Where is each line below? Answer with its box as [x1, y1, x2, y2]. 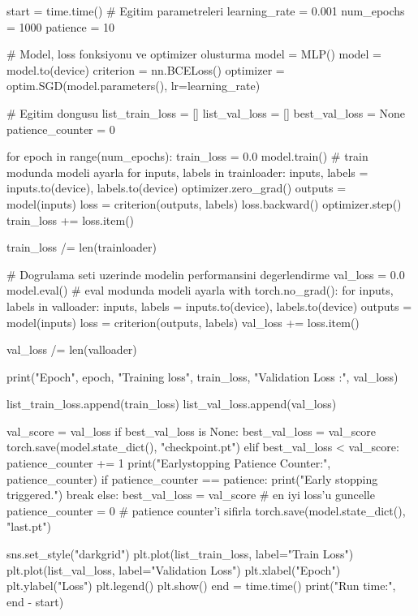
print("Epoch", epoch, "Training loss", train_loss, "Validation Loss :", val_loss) [6, 368, 399, 385]
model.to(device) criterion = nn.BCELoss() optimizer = [6, 61, 285, 78]
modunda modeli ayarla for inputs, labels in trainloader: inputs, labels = [6, 163, 368, 180]
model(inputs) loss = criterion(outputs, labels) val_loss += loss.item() [6, 313, 360, 330]
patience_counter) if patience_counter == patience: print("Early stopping [6, 470, 378, 487]
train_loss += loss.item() [6, 211, 135, 228]
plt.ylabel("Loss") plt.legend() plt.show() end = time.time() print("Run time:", [6, 577, 396, 594]
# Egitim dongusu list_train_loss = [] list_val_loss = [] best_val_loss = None [6, 104, 405, 121]
